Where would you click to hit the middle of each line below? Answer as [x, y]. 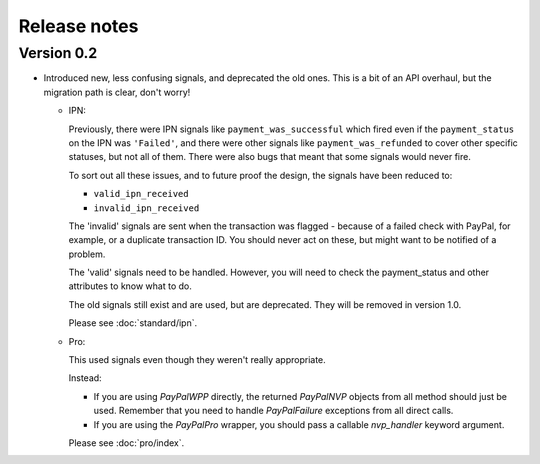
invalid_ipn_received [146, 208]
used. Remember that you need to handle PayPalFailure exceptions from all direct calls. [273, 411]
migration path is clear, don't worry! [117, 92]
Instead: [85, 378]
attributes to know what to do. [130, 286]
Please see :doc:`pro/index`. [126, 442]
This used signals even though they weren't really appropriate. [197, 360]
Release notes [78, 26]
